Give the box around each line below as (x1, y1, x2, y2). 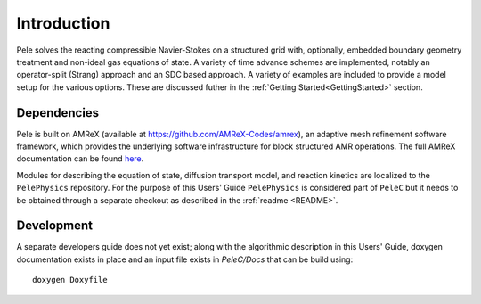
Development (16, 218, 94, 234)
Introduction (16, 13, 110, 33)
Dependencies (16, 105, 100, 120)
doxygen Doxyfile (32, 275, 108, 285)
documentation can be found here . (16, 153, 144, 164)
